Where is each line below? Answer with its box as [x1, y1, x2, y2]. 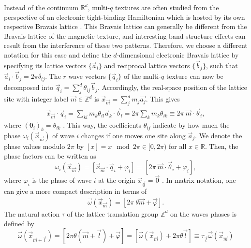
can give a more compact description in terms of [4, 186, 147, 196]
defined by [4, 218, 35, 228]
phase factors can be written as [4, 150, 96, 160]
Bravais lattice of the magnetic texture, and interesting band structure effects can [4, 30, 246, 41]
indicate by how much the [153, 120, 230, 130]
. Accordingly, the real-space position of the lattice [97, 82, 247, 92]
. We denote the [195, 130, 242, 140]
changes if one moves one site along [81, 130, 186, 140]
